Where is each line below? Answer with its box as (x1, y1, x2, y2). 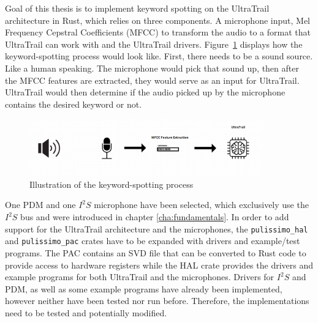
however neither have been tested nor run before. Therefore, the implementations (5, 294, 309, 307)
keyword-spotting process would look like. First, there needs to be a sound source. (5, 50, 313, 62)
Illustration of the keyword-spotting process (29, 177, 194, 190)
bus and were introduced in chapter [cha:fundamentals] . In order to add (20, 210, 289, 223)
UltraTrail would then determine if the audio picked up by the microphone (5, 86, 286, 98)
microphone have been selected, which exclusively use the (94, 198, 309, 211)
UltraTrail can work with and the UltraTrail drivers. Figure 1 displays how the (5, 37, 303, 50)
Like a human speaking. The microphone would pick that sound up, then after (5, 61, 299, 74)
